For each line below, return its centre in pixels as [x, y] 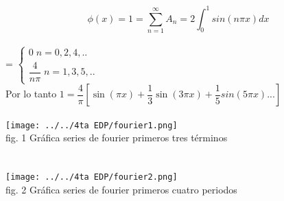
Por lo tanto [31, 94]
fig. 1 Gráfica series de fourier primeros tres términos [117, 138]
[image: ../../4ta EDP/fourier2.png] [92, 177]
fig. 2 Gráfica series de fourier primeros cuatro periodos [121, 189]
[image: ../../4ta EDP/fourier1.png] [92, 125]
